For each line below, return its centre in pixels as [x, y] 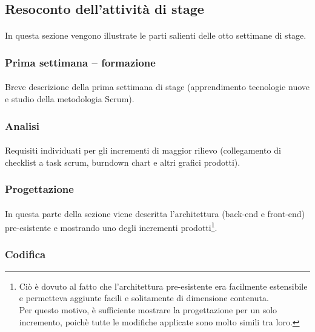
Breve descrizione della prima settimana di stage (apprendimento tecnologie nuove [157, 87]
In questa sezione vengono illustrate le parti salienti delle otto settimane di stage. [156, 35]
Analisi [22, 125]
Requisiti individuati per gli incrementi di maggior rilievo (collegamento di [143, 150]
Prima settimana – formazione [80, 62]
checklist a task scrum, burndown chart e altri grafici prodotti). [123, 162]
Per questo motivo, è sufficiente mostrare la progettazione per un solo [148, 309]
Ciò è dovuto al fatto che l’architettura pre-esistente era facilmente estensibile [163, 286]
